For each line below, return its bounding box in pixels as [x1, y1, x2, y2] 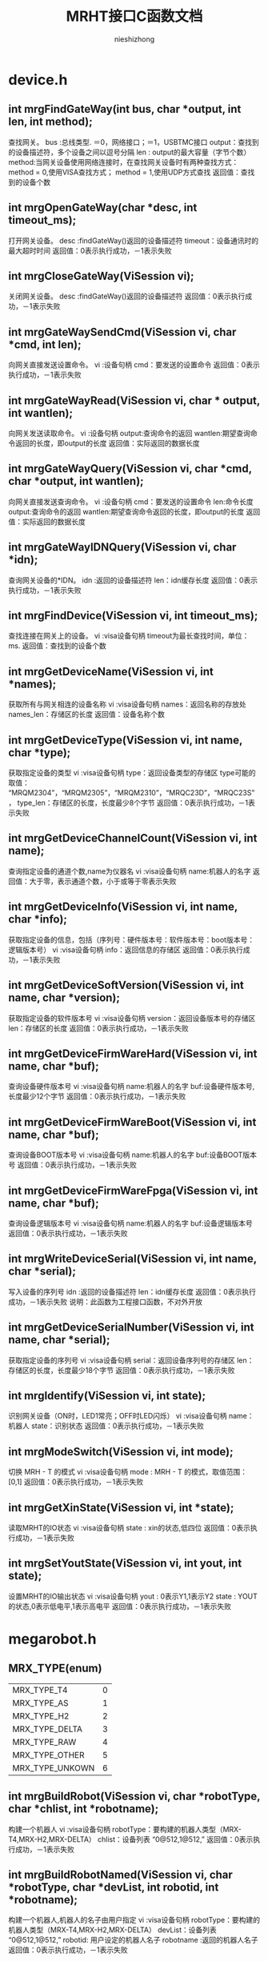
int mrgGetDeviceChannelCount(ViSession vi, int [8, 831, 258, 845]
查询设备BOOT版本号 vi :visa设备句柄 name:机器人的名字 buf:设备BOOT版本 [8, 1150, 258, 1160]
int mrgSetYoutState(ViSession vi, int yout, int [8, 1557, 242, 1571]
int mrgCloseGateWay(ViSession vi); [8, 269, 194, 282]
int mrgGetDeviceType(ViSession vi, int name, [8, 733, 242, 746]
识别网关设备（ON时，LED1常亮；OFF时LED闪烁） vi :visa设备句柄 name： [8, 1411, 254, 1421]
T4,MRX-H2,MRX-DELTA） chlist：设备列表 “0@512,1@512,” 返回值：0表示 [8, 1834, 254, 1844]
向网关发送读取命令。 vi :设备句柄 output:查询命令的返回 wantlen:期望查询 [8, 429, 250, 438]
